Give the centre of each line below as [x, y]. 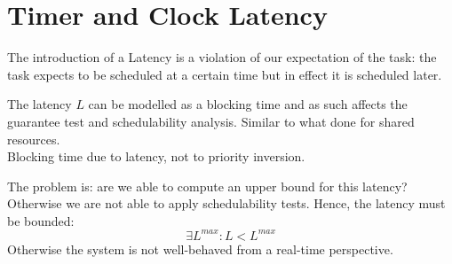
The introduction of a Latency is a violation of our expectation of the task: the [222, 57]
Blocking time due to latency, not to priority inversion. [156, 156]
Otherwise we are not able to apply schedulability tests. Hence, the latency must [226, 203]
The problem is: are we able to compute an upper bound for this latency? [207, 186]
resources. [34, 139]
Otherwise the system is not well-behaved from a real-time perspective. [200, 248]
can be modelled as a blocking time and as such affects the [248, 104]
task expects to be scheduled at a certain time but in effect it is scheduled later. [225, 74]
